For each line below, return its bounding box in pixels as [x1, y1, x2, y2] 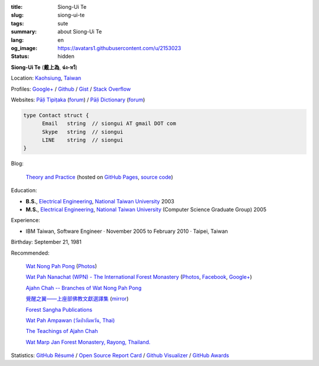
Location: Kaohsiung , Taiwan [11, 74, 82, 82]
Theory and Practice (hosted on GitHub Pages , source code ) [25, 173, 174, 180]
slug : [11, 12, 24, 19]
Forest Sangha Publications [25, 306, 93, 313]
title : [11, 4, 23, 10]
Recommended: [11, 249, 50, 256]
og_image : [11, 44, 38, 51]
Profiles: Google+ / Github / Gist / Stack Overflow [11, 85, 131, 93]
